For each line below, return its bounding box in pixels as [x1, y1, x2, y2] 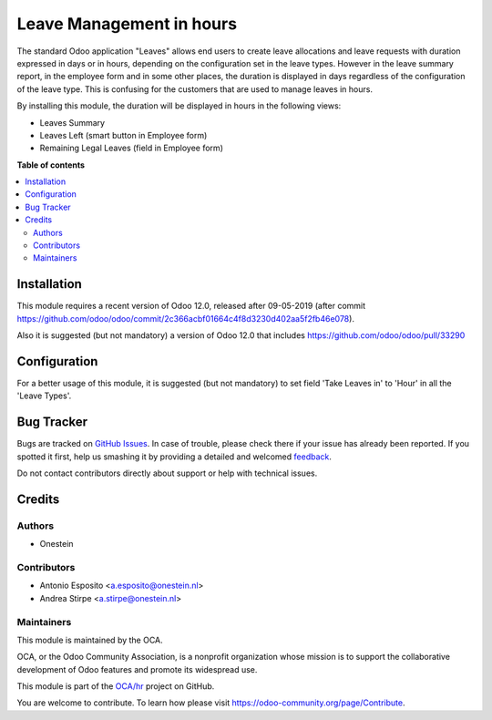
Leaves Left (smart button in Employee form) [39, 129, 208, 140]
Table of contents [16, 159, 86, 170]
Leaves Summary [39, 117, 105, 128]
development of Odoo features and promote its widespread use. [16, 663, 258, 674]
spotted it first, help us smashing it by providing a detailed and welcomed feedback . [16, 451, 333, 462]
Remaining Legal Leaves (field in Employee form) [39, 142, 223, 154]
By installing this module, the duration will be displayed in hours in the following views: [16, 100, 342, 111]
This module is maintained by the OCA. [16, 634, 163, 645]
